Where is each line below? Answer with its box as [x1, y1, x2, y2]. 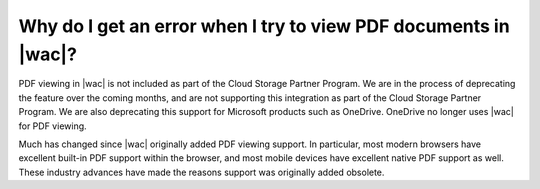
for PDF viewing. [18, 120, 87, 132]
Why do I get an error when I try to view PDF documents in [18, 15, 510, 37]
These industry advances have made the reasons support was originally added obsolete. [18, 166, 385, 178]
